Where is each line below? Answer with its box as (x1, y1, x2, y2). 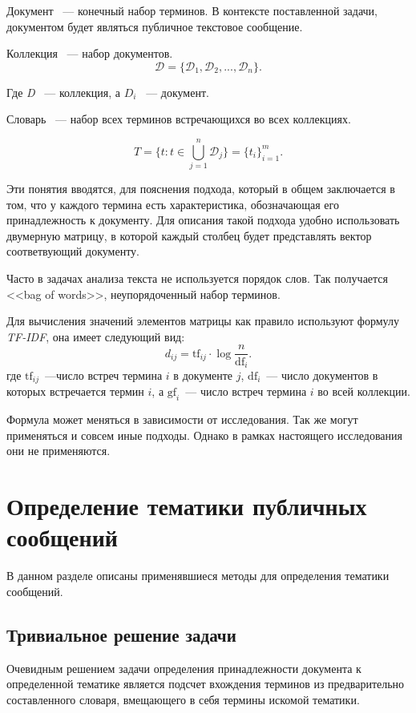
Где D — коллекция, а (6, 83, 121, 100)
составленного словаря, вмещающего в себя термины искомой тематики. (6, 691, 360, 707)
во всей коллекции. (317, 383, 410, 400)
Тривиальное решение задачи (6, 622, 236, 647)
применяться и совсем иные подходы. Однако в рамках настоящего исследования (6, 426, 402, 443)
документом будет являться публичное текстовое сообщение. (6, 18, 303, 34)
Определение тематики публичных (6, 489, 367, 522)
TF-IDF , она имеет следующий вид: (6, 328, 185, 344)
